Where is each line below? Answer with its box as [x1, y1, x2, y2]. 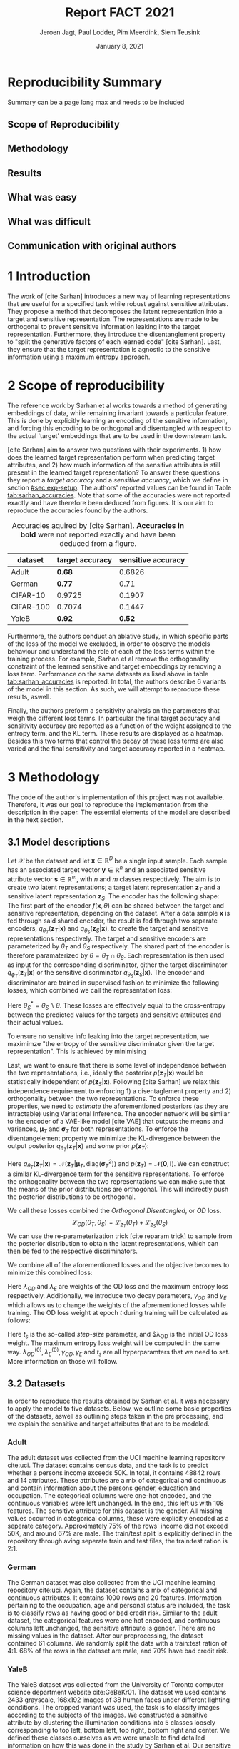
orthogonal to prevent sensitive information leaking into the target [7, 322, 200, 330]
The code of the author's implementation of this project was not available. [7, 793, 225, 801]
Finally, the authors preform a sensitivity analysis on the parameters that [7, 706, 220, 714]
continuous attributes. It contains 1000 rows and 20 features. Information [7, 1593, 223, 1602]
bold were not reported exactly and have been [20, 529, 176, 539]
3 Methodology [7, 769, 100, 786]
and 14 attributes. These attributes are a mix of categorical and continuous [7, 1476, 227, 1484]
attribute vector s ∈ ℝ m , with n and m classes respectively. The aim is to [7, 873, 221, 883]
